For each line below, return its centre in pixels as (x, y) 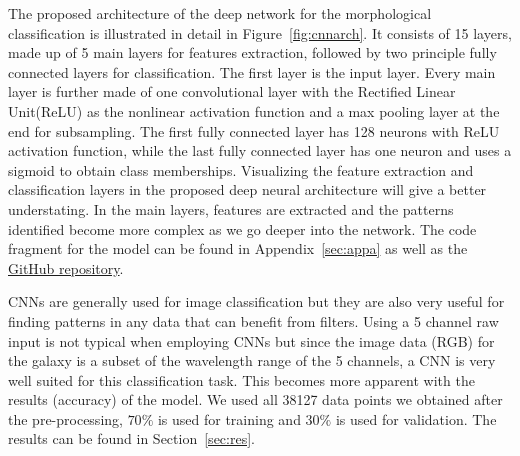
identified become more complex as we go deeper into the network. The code (242, 228)
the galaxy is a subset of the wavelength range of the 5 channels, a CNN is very (252, 360)
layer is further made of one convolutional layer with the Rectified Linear (232, 91)
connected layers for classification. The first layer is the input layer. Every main (252, 71)
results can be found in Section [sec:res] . (131, 438)
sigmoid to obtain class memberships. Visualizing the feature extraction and (241, 169)
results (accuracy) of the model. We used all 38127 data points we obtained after (255, 399)
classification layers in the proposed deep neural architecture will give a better (247, 189)
